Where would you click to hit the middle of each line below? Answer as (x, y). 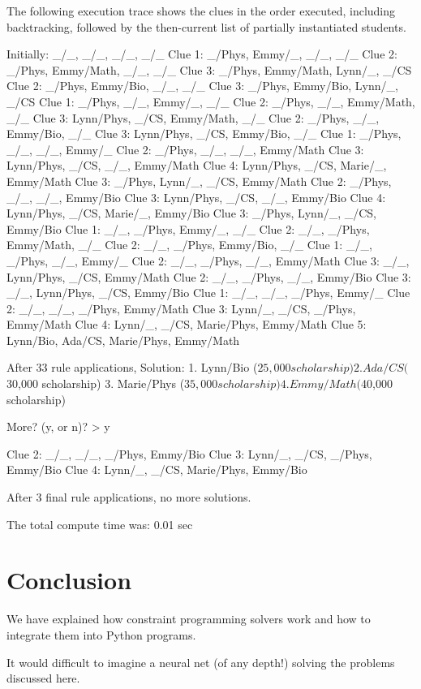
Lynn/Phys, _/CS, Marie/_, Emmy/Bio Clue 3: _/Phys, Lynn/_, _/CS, (192, 213)
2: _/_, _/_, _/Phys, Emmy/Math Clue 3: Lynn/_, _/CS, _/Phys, (181, 308)
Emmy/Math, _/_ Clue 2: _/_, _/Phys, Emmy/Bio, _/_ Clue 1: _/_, (189, 245)
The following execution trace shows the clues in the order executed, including (201, 11)
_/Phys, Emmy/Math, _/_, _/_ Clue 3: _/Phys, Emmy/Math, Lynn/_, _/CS (209, 69)
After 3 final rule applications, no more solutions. (129, 497)
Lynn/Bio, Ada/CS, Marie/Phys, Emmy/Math (123, 340)
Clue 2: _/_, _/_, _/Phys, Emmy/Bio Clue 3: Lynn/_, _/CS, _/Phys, (189, 453)
